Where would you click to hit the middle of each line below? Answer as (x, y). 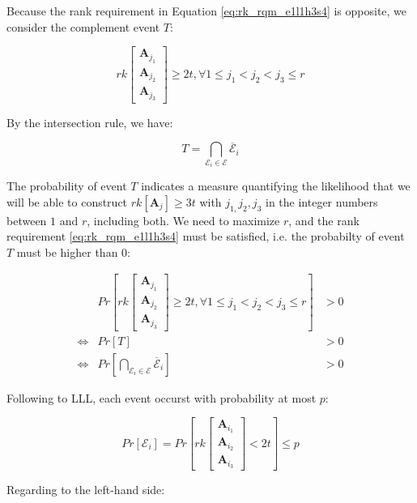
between (27, 220)
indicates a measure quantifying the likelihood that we (276, 186)
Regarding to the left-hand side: (86, 490)
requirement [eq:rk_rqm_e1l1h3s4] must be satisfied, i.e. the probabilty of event (206, 236)
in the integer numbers (321, 201)
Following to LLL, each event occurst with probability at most (162, 397)
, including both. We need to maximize (183, 220)
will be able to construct (67, 201)
